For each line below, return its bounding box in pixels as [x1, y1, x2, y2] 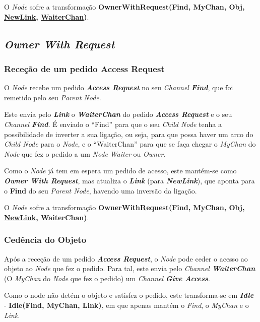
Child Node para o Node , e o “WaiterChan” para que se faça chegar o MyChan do [4, 139, 256, 149]
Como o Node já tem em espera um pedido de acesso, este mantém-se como [4, 165, 237, 176]
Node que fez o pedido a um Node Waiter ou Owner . [4, 148, 166, 159]
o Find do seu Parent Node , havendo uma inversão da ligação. [4, 185, 197, 196]
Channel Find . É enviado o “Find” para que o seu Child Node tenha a [4, 118, 222, 129]
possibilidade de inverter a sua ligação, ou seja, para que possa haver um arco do [4, 128, 253, 139]
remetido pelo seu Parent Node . [4, 92, 101, 102]
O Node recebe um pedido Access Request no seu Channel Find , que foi [4, 82, 233, 93]
